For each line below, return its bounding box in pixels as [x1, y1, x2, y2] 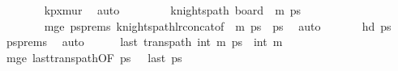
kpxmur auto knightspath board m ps [44, 2, 302, 18]
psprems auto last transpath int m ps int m [6, 33, 283, 50]
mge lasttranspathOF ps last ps [6, 48, 182, 65]
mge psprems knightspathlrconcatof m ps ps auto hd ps [44, 17, 392, 34]
